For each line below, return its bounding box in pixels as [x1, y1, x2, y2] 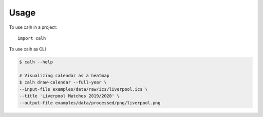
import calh [18, 35, 46, 41]
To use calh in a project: [9, 24, 57, 30]
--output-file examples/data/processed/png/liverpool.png [19, 100, 161, 105]
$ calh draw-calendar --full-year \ [19, 80, 107, 85]
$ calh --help [19, 59, 53, 65]
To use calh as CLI [9, 46, 46, 52]
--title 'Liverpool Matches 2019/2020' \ [19, 93, 120, 99]
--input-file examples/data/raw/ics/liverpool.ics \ [19, 86, 148, 92]
